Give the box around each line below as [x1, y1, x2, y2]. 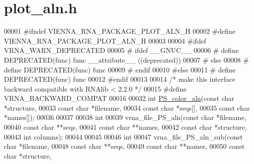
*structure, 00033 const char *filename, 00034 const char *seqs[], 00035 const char [4, 102, 250, 113]
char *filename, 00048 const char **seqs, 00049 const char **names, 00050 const [4, 141, 245, 151]
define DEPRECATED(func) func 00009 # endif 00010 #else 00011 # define [4, 64, 236, 74]
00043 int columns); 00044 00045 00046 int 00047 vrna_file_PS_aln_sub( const [4, 131, 243, 141]
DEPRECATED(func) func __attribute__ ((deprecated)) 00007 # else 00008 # [4, 54, 249, 65]
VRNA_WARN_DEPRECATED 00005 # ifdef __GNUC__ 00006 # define [4, 45, 239, 55]
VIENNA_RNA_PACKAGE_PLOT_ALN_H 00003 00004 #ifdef [4, 35, 206, 46]
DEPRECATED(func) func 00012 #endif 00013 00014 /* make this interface [4, 74, 235, 84]
